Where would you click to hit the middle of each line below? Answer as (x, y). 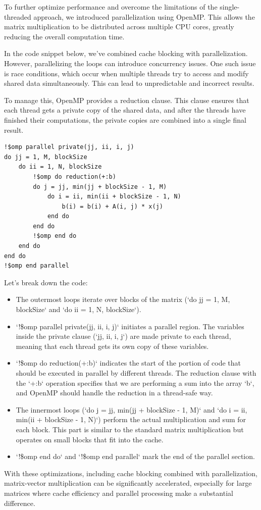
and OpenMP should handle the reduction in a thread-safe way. (114, 393)
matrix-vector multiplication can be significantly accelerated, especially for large (128, 483)
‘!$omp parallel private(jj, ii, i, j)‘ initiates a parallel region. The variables (130, 326)
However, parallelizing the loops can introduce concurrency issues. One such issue (130, 63)
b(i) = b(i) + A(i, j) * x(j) (112, 206)
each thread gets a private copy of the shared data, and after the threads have (125, 110)
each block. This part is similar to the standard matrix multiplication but (130, 429)
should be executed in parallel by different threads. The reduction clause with (136, 373)
